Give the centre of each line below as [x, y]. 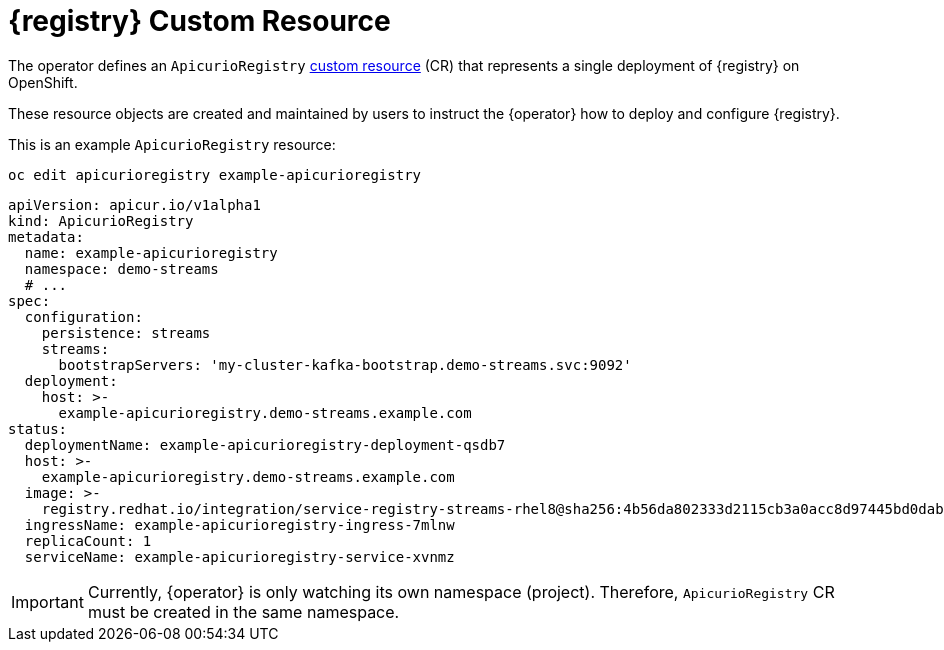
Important [47, 601]
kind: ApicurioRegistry [101, 220]
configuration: [83, 316]
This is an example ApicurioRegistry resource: [172, 144]
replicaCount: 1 [88, 540]
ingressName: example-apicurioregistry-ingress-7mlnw [239, 524]
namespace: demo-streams [121, 268]
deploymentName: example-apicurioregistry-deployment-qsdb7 [265, 444]
